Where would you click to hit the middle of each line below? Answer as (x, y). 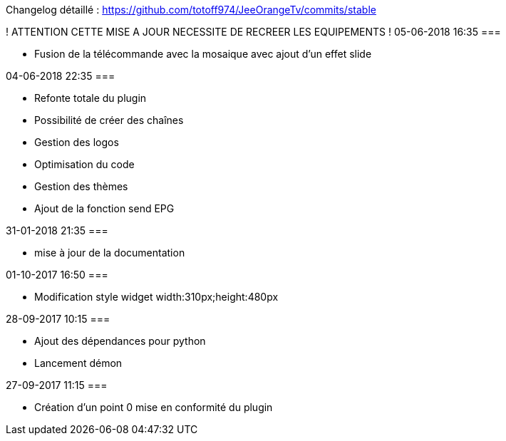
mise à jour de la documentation (110, 253)
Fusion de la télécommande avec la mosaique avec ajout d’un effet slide (203, 54)
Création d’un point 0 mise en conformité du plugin (154, 407)
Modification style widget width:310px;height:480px (156, 297)
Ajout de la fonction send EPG (104, 208)
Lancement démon (78, 363)
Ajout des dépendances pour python (120, 341)
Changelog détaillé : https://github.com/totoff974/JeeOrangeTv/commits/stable (191, 10)
